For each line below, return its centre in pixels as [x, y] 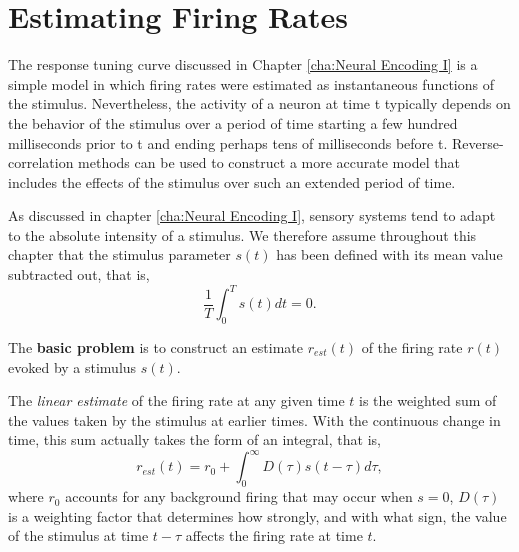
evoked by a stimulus [72, 366]
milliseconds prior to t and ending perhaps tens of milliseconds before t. [228, 142]
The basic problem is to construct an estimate [155, 346]
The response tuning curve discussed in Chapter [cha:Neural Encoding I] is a [243, 64]
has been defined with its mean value [389, 254]
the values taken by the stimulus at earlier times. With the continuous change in [254, 419]
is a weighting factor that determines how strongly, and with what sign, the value [257, 515]
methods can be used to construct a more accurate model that [269, 162]
